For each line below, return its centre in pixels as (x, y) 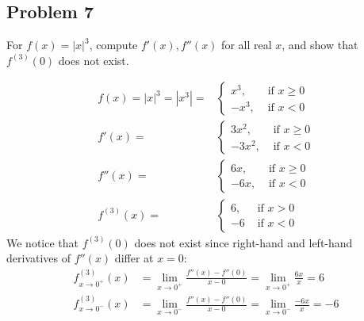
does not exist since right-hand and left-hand (243, 242)
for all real (247, 45)
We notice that (42, 242)
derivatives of (39, 258)
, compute (113, 45)
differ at (134, 258)
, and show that (320, 45)
